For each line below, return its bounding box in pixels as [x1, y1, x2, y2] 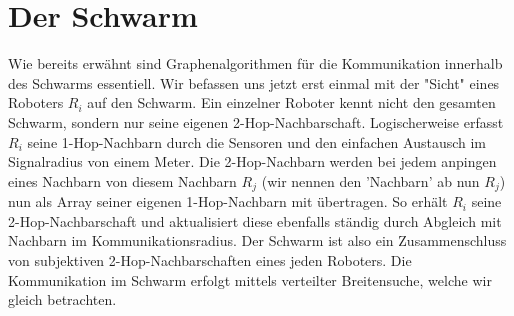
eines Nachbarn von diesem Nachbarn [8, 170, 237, 191]
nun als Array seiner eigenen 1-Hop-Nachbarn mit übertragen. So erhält [8, 191, 448, 212]
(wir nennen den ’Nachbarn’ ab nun [261, 170, 480, 191]
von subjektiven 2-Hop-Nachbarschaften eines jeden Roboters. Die [8, 249, 412, 270]
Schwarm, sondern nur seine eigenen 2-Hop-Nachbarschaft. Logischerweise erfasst [8, 111, 504, 132]
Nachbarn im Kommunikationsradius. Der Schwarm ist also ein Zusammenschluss [8, 230, 507, 251]
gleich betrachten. [8, 289, 117, 310]
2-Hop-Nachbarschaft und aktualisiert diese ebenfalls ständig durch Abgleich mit [8, 210, 502, 231]
